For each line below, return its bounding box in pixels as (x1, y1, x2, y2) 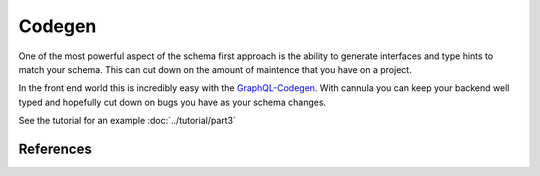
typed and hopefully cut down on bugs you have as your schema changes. (18, 96, 327, 108)
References (18, 140, 92, 157)
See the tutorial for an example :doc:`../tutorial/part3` (18, 115, 237, 127)
